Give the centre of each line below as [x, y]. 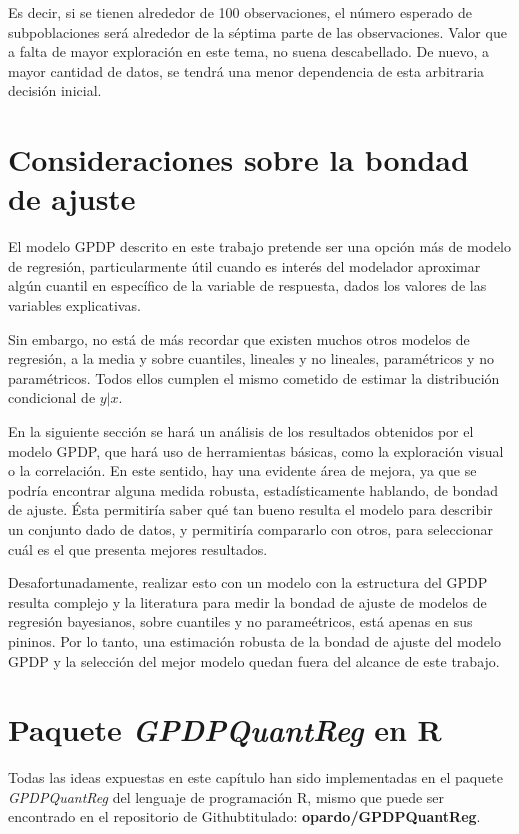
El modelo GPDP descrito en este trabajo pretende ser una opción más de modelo [259, 246]
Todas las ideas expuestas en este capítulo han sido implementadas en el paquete [255, 777]
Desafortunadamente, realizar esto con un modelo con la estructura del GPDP [248, 582]
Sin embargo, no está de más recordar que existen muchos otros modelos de [239, 338]
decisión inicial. [55, 90]
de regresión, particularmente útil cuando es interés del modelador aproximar [244, 265]
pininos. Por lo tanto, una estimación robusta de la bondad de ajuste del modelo [254, 640]
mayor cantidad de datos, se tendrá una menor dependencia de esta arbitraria [246, 70]
